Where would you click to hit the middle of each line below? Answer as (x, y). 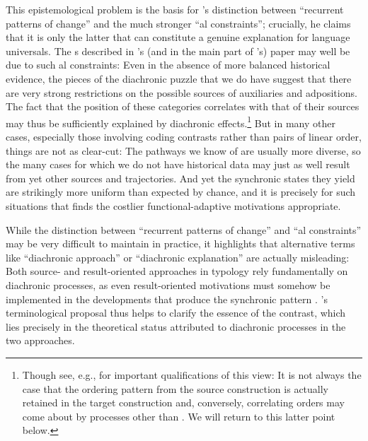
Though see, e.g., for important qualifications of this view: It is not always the (192, 374)
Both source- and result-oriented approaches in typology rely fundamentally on (177, 271)
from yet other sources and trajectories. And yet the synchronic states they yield (180, 178)
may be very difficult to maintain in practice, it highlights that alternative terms (180, 243)
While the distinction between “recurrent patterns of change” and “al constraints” (184, 229)
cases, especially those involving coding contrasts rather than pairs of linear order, (184, 136)
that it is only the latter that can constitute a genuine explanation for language (178, 37)
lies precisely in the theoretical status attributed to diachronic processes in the (176, 326)
